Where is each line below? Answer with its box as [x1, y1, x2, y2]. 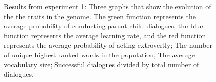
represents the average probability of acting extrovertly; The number [4, 40, 213, 50]
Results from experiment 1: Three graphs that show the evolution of [4, 1, 211, 11]
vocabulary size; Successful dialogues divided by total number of [4, 59, 199, 69]
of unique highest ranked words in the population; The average [4, 49, 195, 59]
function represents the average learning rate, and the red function [4, 30, 206, 40]
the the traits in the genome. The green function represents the [4, 11, 196, 21]
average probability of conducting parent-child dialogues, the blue [4, 21, 203, 31]
